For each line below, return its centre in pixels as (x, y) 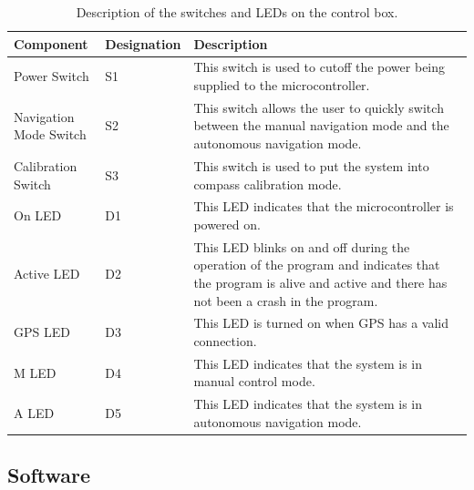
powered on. (227, 224)
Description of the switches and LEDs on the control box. (237, 12)
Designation (143, 43)
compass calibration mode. (268, 184)
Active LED (47, 274)
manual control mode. (254, 381)
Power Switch (52, 76)
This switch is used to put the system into (311, 165)
